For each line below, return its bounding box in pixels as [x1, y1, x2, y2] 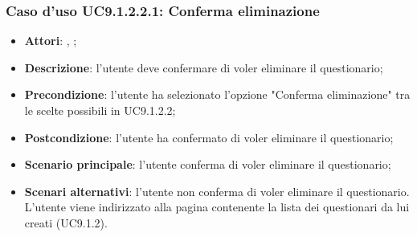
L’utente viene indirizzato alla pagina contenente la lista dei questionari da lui [24, 198, 410, 215]
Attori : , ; [24, 32, 77, 49]
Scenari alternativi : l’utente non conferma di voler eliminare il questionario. [24, 182, 410, 199]
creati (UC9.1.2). [24, 214, 108, 231]
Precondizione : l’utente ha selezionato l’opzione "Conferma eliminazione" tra [24, 86, 411, 103]
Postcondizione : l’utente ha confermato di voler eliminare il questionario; [24, 129, 394, 145]
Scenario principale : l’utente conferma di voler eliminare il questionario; [24, 156, 391, 173]
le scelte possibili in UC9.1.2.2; [24, 102, 176, 118]
